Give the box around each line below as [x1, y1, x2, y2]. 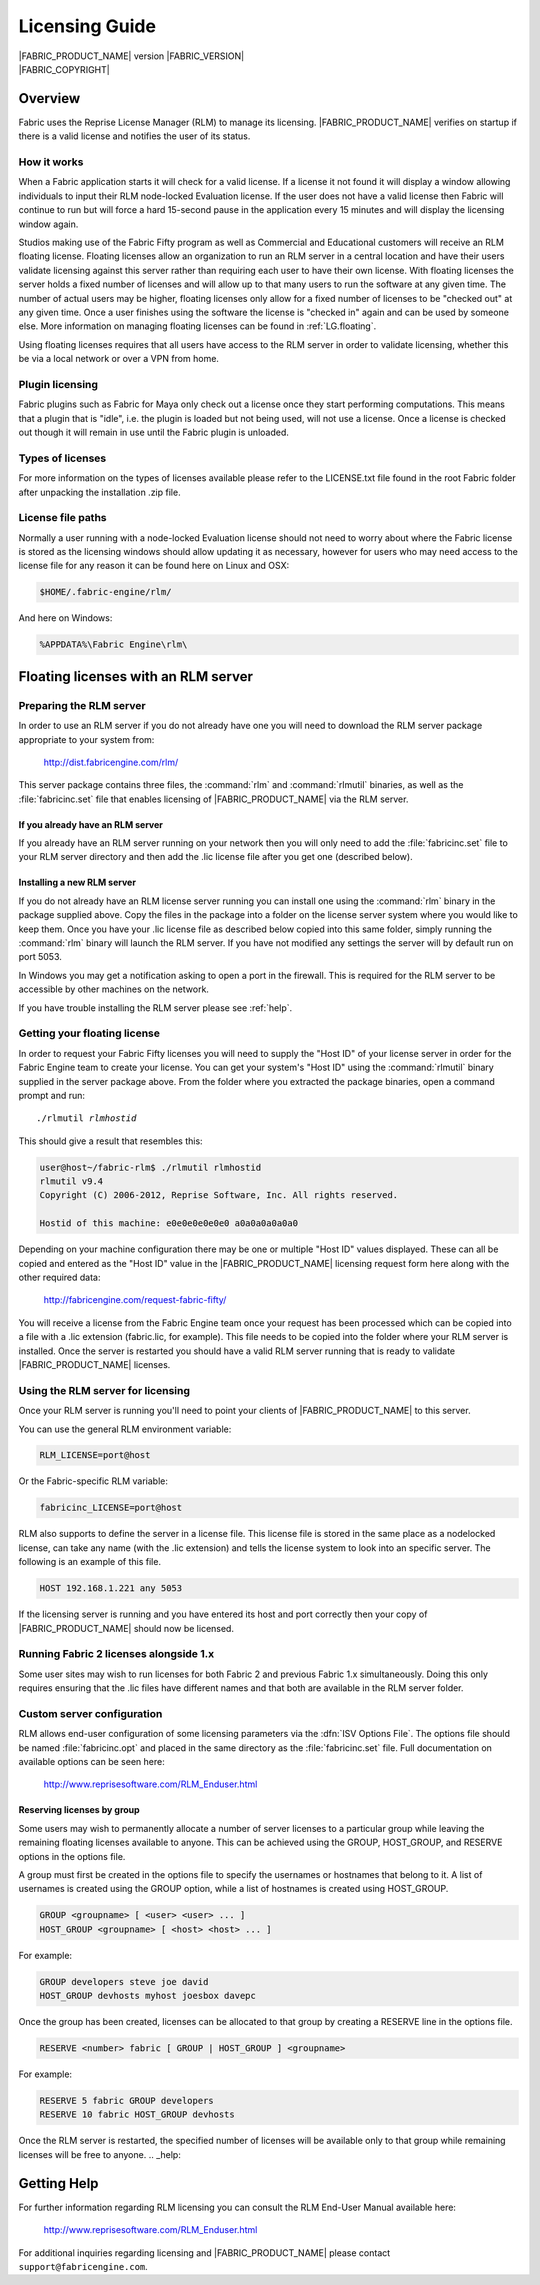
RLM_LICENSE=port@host [39, 1450, 151, 1461]
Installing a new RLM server [18, 876, 137, 889]
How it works [18, 155, 84, 169]
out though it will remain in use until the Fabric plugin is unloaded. [18, 426, 290, 438]
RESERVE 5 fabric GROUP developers [39, 2095, 214, 2107]
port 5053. [18, 951, 62, 963]
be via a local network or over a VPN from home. [18, 353, 220, 365]
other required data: [18, 1271, 101, 1284]
